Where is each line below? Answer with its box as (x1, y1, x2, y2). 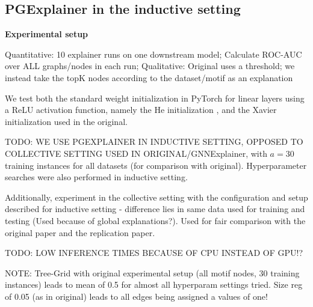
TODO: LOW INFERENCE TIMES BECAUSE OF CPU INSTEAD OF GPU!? (5, 246, 303, 259)
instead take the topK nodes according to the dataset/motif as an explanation (5, 71, 293, 84)
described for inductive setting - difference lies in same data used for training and (5, 202, 305, 215)
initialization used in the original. (5, 115, 128, 127)
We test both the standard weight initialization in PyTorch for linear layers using (5, 91, 305, 104)
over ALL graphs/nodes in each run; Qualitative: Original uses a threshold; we (5, 59, 295, 72)
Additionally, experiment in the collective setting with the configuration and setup (5, 190, 308, 203)
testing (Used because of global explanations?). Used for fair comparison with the (5, 214, 306, 226)
